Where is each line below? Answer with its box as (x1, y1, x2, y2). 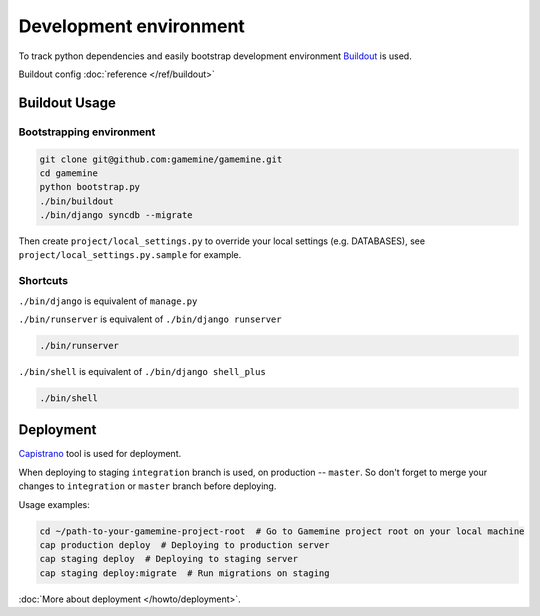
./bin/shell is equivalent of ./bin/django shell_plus (18, 365, 267, 377)
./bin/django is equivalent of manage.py (18, 295, 198, 307)
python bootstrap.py (39, 181, 140, 193)
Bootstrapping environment (18, 125, 156, 139)
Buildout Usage (18, 94, 117, 111)
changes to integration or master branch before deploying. (18, 480, 277, 492)
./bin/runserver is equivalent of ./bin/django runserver (18, 313, 282, 325)
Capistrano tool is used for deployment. (18, 448, 182, 460)
